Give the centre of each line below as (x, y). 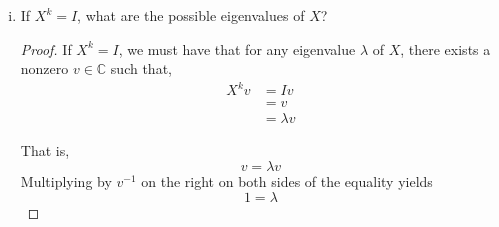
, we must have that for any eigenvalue (237, 48)
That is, (45, 150)
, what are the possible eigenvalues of (191, 15)
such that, (141, 68)
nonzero (44, 68)
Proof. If (46, 48)
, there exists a (445, 48)
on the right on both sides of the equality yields (287, 180)
